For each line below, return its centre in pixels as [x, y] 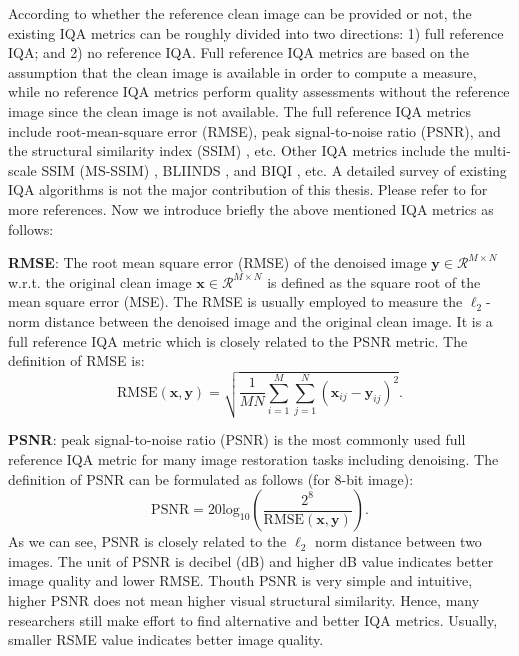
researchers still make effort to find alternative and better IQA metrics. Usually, [253, 619]
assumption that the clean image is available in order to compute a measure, [242, 71]
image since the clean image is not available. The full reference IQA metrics [240, 110]
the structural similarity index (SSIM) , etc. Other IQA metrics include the [239, 150]
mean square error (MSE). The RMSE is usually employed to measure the [235, 301]
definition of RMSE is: [76, 360]
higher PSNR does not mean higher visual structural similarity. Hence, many [244, 600]
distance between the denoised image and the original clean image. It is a [268, 320]
